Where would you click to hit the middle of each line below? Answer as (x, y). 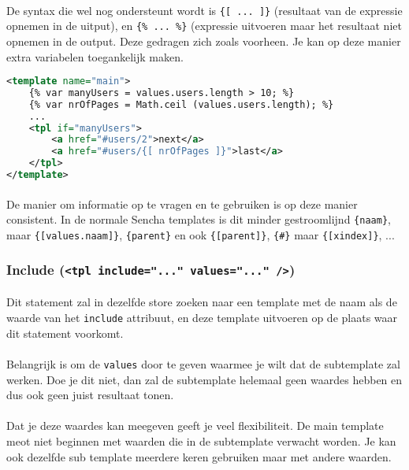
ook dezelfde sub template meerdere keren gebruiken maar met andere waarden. (199, 456)
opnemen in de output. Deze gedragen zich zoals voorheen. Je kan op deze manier (204, 41)
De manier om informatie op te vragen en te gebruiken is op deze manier (182, 204)
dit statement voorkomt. (65, 333)
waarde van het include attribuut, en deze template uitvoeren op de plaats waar (202, 318)
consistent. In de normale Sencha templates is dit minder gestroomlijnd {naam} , (199, 219)
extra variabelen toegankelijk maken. (95, 56)
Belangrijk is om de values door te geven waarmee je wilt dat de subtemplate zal (203, 363)
